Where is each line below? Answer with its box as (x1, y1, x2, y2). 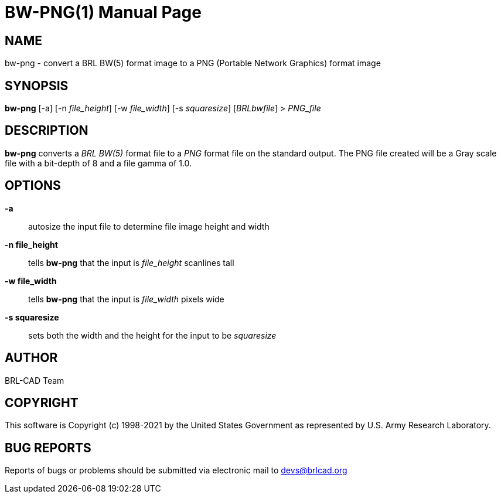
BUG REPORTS (5, 440, 91, 455)
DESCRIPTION (5, 123, 88, 138)
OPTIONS (5, 178, 61, 193)
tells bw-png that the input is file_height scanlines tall (28, 257, 234, 268)
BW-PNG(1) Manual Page (5, 2, 202, 22)
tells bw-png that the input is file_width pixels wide (28, 294, 224, 304)
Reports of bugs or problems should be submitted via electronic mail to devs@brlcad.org (5, 465, 347, 476)
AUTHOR (5, 350, 58, 366)
